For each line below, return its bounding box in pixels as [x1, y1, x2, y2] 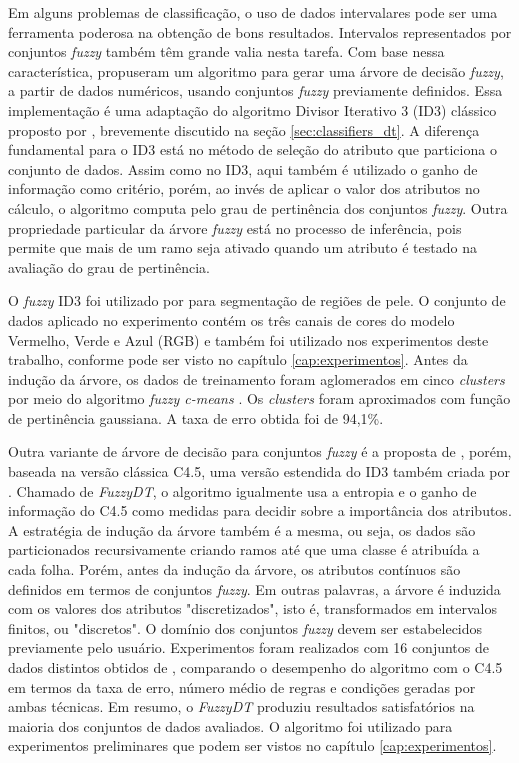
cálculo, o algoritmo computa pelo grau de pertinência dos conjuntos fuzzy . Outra [8, 197, 508, 218]
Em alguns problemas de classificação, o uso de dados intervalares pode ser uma [8, 2, 498, 22]
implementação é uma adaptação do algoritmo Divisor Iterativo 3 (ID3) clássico [8, 99, 497, 120]
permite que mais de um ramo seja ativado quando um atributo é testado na [8, 237, 477, 258]
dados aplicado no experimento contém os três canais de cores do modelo [8, 309, 455, 330]
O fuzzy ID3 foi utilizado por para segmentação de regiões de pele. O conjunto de [8, 290, 506, 311]
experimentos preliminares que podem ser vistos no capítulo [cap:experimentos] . [8, 735, 497, 756]
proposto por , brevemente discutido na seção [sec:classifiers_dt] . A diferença [8, 119, 480, 140]
